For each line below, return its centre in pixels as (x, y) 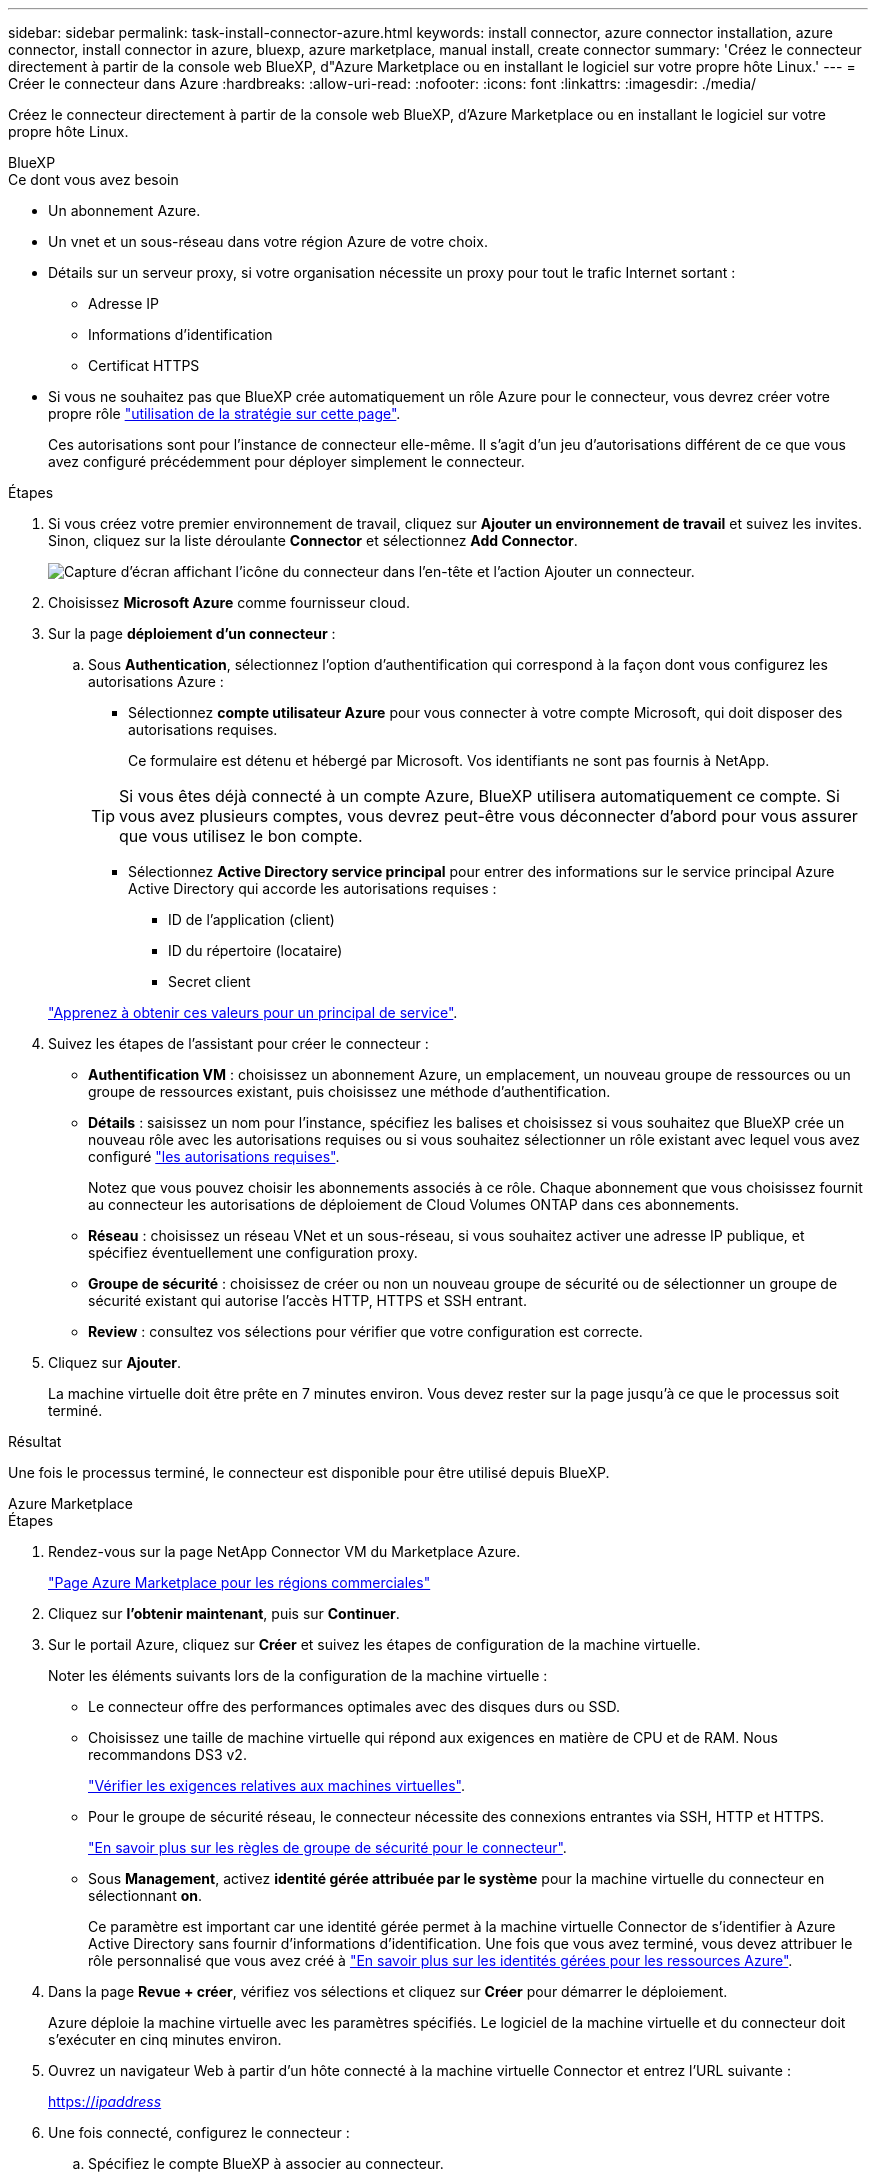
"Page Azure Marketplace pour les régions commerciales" (239, 1582)
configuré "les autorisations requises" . (214, 1156)
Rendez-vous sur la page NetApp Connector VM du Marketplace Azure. (284, 1551)
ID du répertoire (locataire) (255, 950)
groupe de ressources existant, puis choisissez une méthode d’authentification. (349, 1091)
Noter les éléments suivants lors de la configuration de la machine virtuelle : (298, 1675)
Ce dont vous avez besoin (93, 179)
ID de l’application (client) (251, 919)
